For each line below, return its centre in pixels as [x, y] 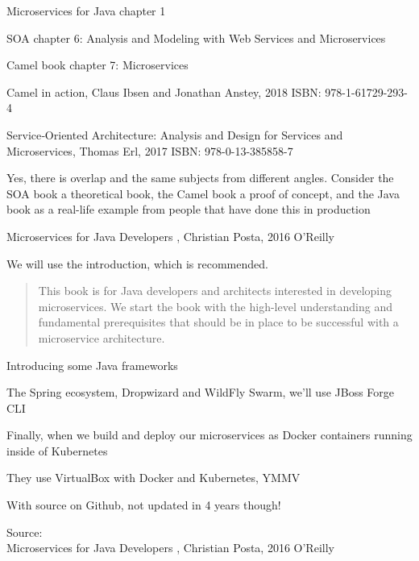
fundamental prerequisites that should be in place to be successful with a [218, 322]
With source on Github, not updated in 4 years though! [144, 505]
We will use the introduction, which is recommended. [137, 263]
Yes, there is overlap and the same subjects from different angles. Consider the [200, 178]
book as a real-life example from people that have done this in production [189, 209]
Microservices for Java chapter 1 [86, 10]
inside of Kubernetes [57, 450]
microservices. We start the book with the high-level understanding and [215, 306]
